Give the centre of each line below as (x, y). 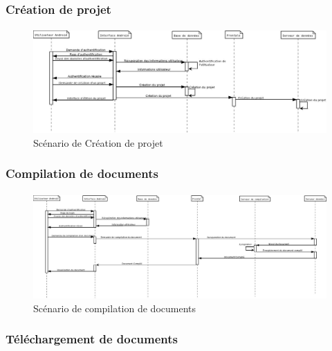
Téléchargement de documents (92, 339)
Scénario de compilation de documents (115, 308)
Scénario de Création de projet (98, 142)
